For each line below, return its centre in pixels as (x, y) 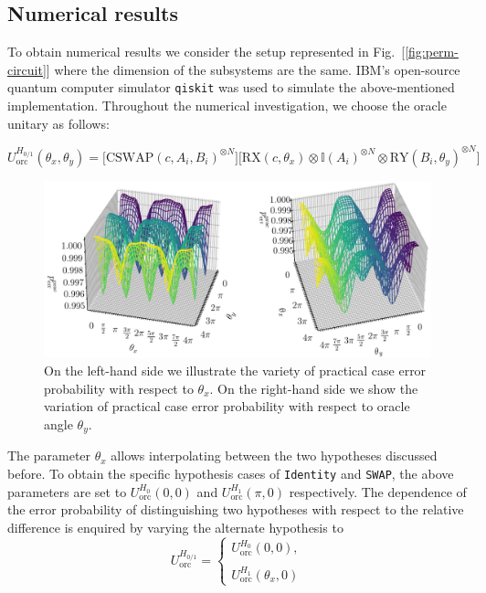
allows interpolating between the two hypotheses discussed (274, 455)
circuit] (27, 69)
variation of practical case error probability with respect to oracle (227, 406)
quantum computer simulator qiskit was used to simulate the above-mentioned (231, 87)
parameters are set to (67, 491)
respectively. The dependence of (378, 491)
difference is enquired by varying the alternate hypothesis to (175, 527)
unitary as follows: (58, 123)
